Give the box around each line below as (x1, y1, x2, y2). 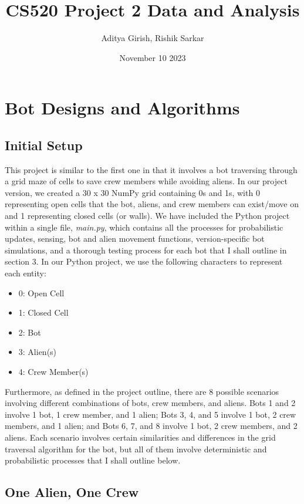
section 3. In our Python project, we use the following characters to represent (5, 255, 283, 268)
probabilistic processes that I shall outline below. (5, 454, 181, 466)
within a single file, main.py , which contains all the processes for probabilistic (5, 221, 283, 233)
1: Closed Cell (18, 306, 69, 319)
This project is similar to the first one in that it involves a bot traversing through (5, 163, 298, 175)
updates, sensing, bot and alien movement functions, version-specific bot (5, 232, 265, 245)
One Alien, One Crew (5, 483, 139, 501)
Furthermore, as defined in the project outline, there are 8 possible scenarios (5, 385, 279, 397)
